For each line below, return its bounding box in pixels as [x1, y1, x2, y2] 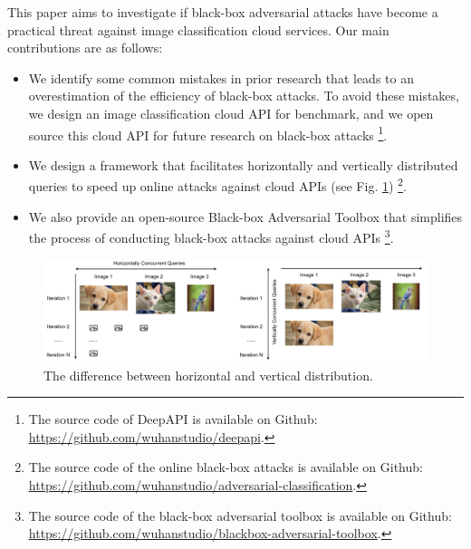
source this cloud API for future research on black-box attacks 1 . [28, 122, 388, 144]
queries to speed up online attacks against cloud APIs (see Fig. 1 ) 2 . [28, 174, 407, 196]
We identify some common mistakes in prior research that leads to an [28, 68, 414, 87]
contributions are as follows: [7, 38, 163, 57]
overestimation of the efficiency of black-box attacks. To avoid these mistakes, [28, 86, 459, 105]
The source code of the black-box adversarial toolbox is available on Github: [28, 506, 452, 525]
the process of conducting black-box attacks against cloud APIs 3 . [28, 226, 394, 246]
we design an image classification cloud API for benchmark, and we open [28, 103, 434, 122]
